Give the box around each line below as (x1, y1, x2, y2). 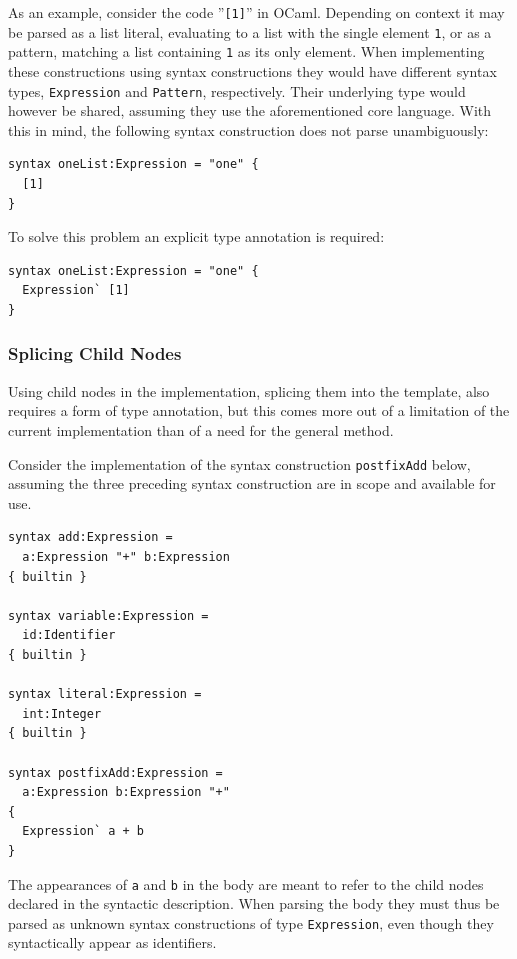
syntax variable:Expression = (8, 608, 209, 623)
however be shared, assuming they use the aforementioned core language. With (8, 100, 492, 121)
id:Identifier (22, 628, 116, 643)
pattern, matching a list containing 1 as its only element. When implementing (8, 41, 485, 62)
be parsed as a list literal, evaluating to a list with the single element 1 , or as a (8, 21, 492, 42)
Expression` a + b (22, 824, 145, 839)
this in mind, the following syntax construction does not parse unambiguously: (8, 119, 489, 140)
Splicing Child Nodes (8, 341, 182, 366)
